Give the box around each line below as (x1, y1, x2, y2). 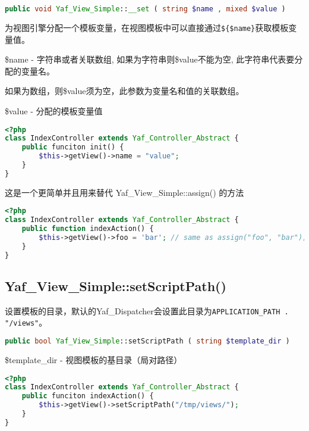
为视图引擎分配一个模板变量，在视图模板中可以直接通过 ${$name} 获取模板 (5, 21, 289, 33)
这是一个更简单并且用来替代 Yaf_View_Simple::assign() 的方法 (5, 186, 244, 198)
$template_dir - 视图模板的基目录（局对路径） (5, 353, 182, 366)
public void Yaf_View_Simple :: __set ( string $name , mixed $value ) (5, 5, 286, 13)
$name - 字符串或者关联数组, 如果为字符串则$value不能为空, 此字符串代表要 (5, 53, 295, 65)
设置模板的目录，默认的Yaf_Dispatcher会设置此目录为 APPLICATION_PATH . (5, 304, 289, 317)
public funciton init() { (21, 143, 124, 152)
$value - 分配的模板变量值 (5, 104, 103, 117)
